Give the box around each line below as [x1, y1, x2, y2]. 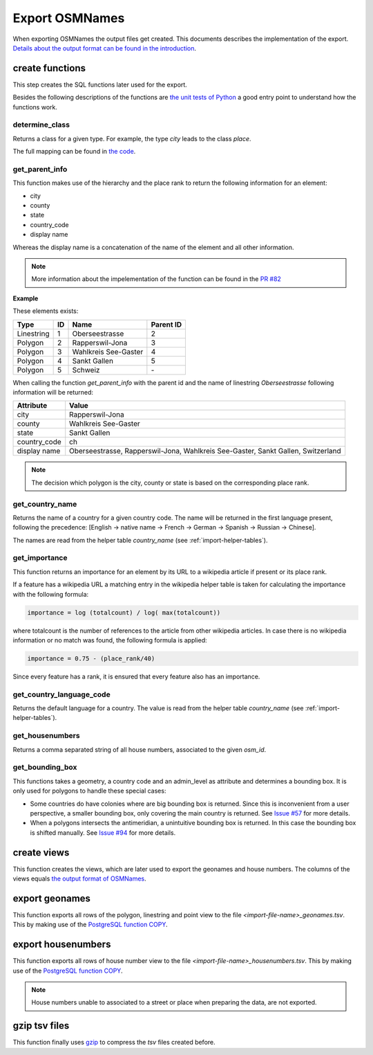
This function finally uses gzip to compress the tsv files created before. [12, 1038, 216, 1047]
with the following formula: [12, 590, 89, 598]
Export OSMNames [12, 10, 125, 26]
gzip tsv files [12, 1020, 70, 1031]
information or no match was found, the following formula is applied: [12, 635, 207, 644]
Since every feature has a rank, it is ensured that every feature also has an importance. [12, 672, 260, 680]
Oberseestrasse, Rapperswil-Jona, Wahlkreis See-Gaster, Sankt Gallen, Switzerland [69, 447, 341, 456]
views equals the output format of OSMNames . [12, 874, 146, 883]
